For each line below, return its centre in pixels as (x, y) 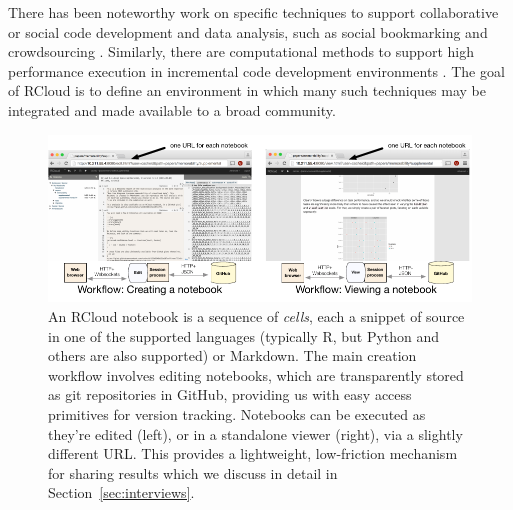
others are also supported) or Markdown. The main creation (232, 355)
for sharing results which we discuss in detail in (193, 472)
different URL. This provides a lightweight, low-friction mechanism (253, 453)
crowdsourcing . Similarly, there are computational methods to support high (241, 51)
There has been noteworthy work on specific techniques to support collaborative (253, 12)
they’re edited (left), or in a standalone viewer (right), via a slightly (255, 433)
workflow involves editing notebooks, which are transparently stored (256, 374)
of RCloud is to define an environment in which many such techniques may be (247, 90)
